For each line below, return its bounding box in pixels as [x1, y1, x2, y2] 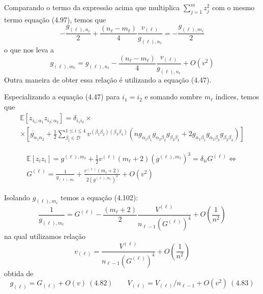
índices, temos [215, 91, 259, 102]
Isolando [4, 192, 31, 202]
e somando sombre [144, 91, 202, 102]
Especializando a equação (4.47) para [4, 91, 120, 102]
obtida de [4, 268, 34, 278]
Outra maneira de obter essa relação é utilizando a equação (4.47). [4, 74, 212, 85]
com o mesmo [212, 2, 255, 12]
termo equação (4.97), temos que [4, 14, 106, 24]
